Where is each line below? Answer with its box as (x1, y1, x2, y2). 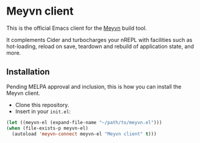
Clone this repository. (15, 101, 70, 108)
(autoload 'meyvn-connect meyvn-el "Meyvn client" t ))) (12, 131, 157, 137)
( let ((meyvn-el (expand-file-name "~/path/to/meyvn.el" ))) (6, 119, 163, 125)
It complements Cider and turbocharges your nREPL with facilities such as (6, 36, 193, 43)
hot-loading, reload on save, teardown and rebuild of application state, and (6, 43, 194, 50)
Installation (6, 67, 50, 77)
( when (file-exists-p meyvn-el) (6, 125, 88, 131)
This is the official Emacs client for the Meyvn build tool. (6, 24, 148, 32)
